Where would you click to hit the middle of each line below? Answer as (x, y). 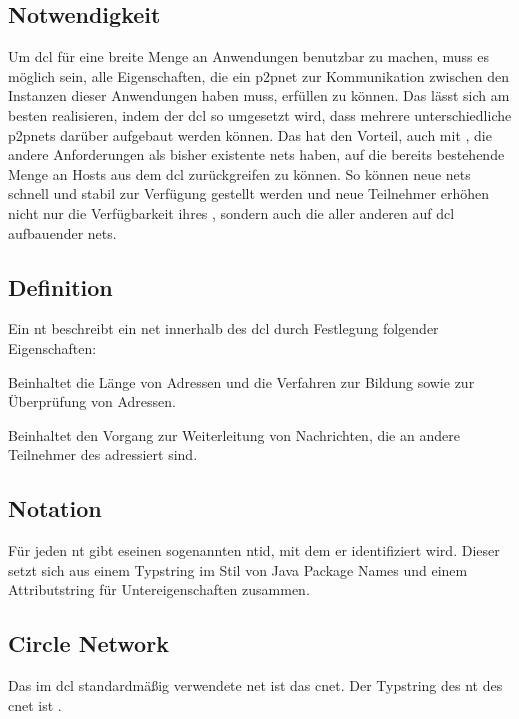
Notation (55, 508)
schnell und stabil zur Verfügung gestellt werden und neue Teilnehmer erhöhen (249, 193)
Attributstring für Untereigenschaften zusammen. (159, 589)
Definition (60, 286)
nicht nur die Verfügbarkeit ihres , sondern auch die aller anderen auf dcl (231, 212)
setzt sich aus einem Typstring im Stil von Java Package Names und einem (238, 569)
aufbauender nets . (62, 232)
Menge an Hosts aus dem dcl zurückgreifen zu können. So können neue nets (239, 173)
